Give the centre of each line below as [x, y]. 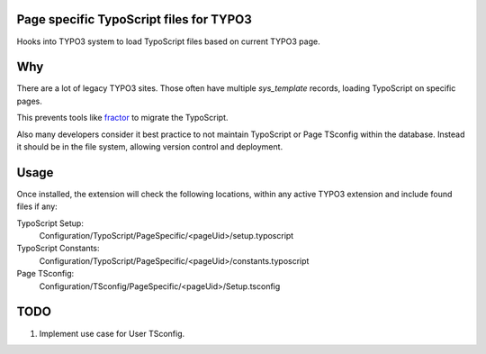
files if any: [37, 206]
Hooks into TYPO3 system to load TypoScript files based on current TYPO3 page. [168, 41]
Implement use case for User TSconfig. [112, 333]
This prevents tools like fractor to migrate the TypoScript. [122, 118]
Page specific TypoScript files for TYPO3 [134, 19]
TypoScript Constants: [58, 249]
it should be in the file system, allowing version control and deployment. [150, 146]
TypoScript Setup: [50, 223]
